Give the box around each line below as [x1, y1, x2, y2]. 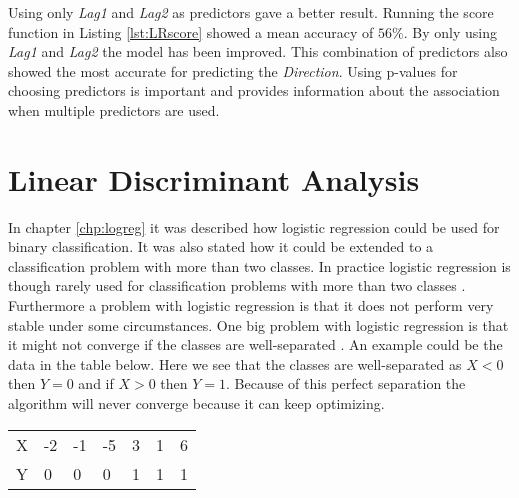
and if [78, 373, 114, 394]
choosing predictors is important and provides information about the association [8, 80, 500, 101]
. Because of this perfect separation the [226, 373, 466, 394]
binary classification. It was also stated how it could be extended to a [8, 236, 434, 257]
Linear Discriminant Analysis [8, 158, 420, 199]
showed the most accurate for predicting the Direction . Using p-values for [8, 60, 458, 81]
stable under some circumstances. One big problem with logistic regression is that [8, 314, 509, 335]
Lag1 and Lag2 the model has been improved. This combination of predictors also [8, 41, 508, 62]
